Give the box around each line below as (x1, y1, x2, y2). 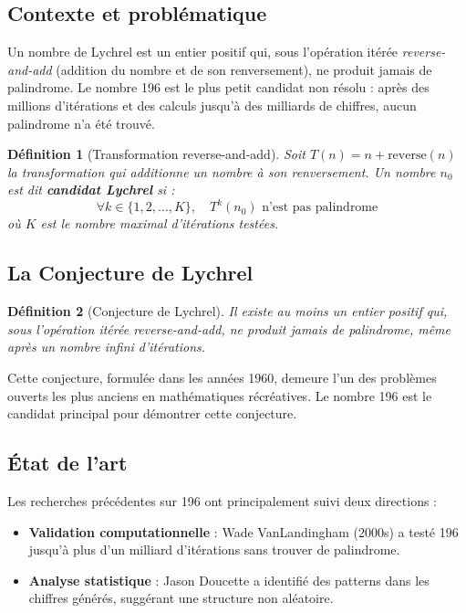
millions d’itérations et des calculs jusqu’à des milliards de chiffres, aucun (7, 95, 417, 114)
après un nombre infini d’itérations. (7, 337, 206, 356)
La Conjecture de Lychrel (7, 259, 254, 287)
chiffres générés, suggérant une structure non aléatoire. (28, 588, 334, 608)
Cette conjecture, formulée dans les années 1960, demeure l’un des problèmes (7, 368, 437, 387)
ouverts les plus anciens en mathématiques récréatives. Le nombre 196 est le (7, 386, 432, 405)
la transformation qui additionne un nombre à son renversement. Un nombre (7, 162, 436, 181)
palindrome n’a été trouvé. (7, 113, 155, 132)
